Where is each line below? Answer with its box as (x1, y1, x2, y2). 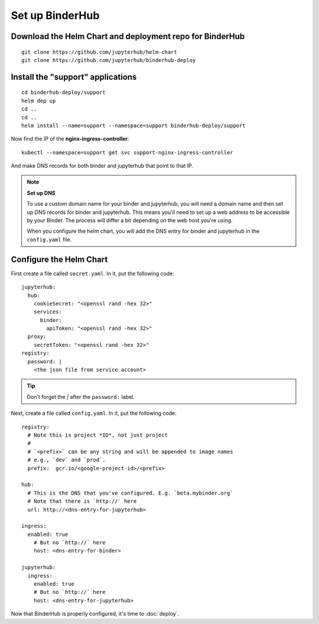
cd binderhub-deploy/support (21, 89, 106, 96)
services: (33, 308, 62, 316)
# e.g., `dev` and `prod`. (27, 457, 106, 463)
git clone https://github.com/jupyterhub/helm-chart (21, 48, 177, 56)
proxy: (27, 333, 47, 340)
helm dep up (21, 97, 56, 104)
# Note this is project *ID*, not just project (27, 431, 168, 438)
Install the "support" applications (11, 71, 137, 82)
